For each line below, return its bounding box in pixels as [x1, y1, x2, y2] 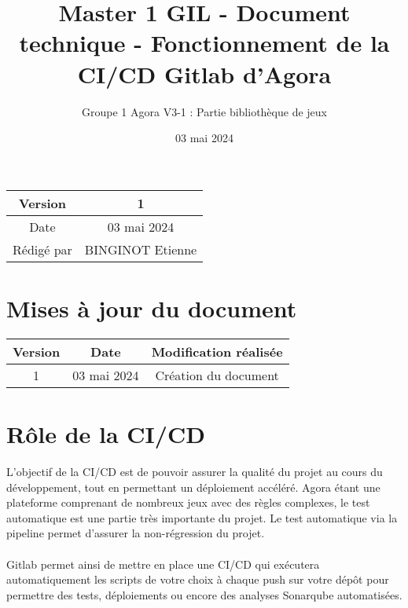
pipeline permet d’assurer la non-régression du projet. [6, 525, 265, 541]
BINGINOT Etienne [84, 240, 197, 258]
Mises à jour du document [6, 291, 297, 324]
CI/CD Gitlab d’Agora [77, 57, 332, 90]
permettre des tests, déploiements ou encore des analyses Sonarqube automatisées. [6, 586, 402, 603]
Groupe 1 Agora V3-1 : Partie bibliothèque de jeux [82, 103, 327, 119]
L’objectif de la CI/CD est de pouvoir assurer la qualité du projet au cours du [6, 463, 383, 479]
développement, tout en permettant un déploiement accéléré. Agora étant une [6, 478, 380, 495]
